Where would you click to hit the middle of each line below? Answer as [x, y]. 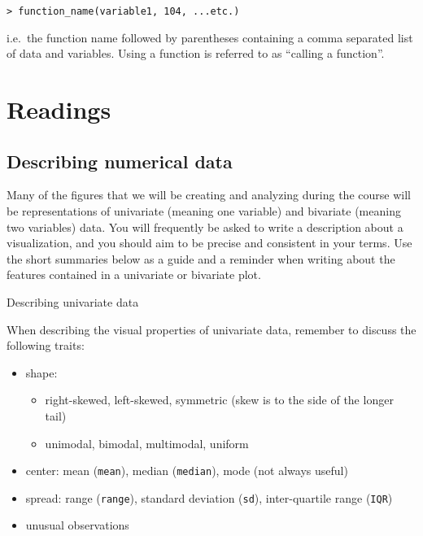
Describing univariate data [73, 301]
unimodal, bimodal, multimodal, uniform [147, 443]
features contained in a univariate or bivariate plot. [134, 275]
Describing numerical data [120, 161]
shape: [41, 372]
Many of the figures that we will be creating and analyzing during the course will [209, 195]
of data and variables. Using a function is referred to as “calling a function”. [196, 53]
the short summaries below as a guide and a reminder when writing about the [201, 258]
